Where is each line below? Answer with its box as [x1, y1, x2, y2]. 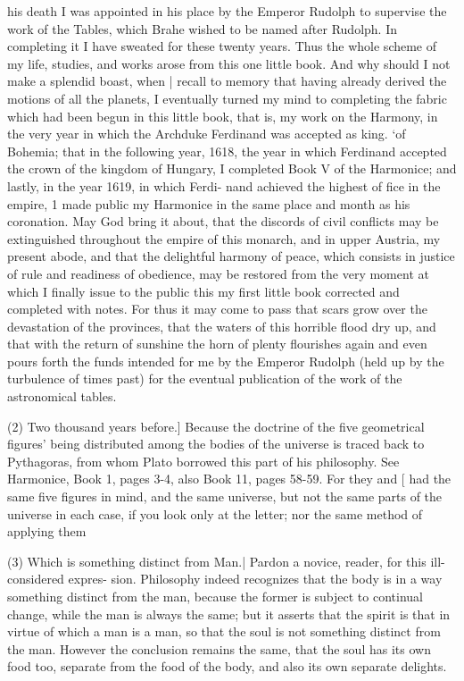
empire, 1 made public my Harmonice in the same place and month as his [7, 194, 410, 213]
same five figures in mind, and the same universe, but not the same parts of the [7, 487, 443, 506]
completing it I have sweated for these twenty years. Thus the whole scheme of [7, 37, 437, 55]
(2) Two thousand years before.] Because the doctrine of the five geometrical [7, 416, 425, 435]
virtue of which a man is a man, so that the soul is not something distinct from [7, 622, 441, 641]
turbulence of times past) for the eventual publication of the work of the [7, 369, 402, 388]
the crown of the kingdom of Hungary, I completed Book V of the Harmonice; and [7, 159, 457, 178]
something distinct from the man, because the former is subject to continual [7, 587, 423, 605]
